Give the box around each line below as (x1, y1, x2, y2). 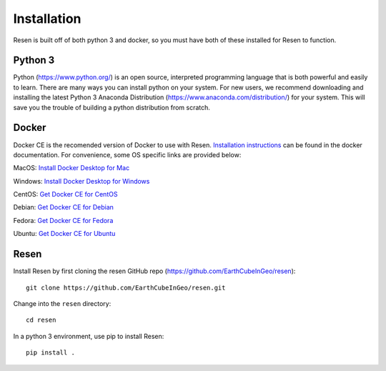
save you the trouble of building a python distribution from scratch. (13, 103, 211, 112)
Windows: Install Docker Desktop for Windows (13, 177, 150, 185)
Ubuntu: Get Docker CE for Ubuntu (13, 229, 116, 238)
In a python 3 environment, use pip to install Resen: (13, 332, 164, 340)
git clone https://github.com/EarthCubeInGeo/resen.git (26, 283, 226, 292)
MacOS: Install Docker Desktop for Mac (13, 164, 130, 172)
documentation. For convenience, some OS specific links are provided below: (13, 150, 242, 159)
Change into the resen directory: (13, 299, 112, 307)
